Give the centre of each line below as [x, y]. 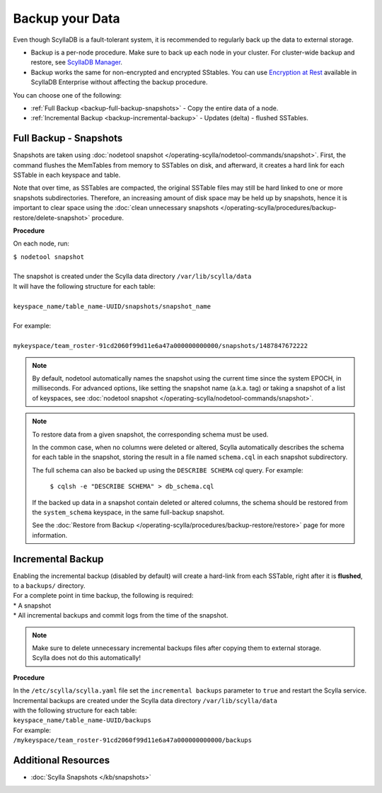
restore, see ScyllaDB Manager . [77, 62]
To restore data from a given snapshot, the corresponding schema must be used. [150, 434]
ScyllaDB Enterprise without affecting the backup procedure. [119, 82]
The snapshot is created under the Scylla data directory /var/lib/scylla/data [132, 277]
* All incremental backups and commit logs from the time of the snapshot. [121, 615]
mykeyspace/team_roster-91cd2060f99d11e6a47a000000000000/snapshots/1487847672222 [160, 346]
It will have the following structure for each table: [84, 286]
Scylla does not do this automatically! [87, 658]
